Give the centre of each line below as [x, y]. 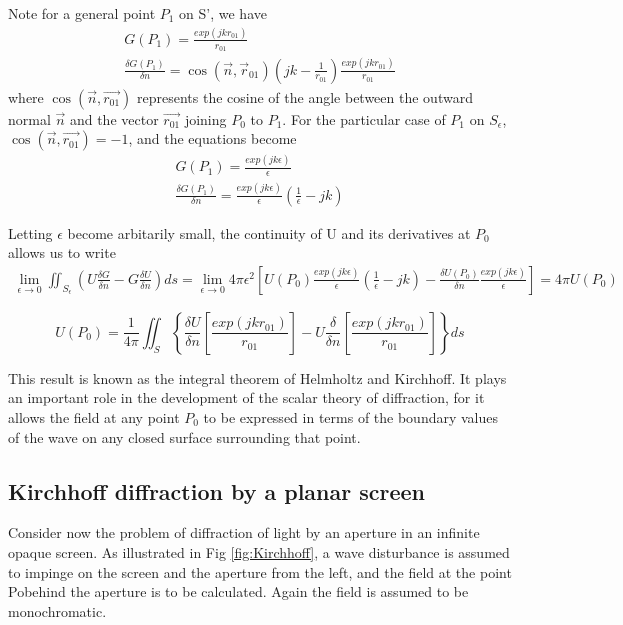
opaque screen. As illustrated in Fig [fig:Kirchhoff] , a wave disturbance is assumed [259, 552]
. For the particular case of [364, 118]
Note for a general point [82, 13]
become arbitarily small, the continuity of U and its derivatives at [269, 232]
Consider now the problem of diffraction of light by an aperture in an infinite [244, 532]
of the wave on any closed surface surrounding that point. [184, 436]
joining [205, 118]
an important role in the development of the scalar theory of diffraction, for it [246, 397]
